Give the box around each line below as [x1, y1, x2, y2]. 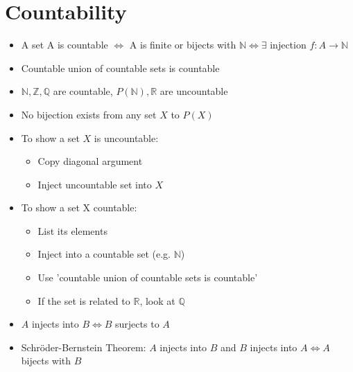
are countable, [53, 84, 113, 98]
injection [270, 37, 307, 52]
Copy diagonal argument [37, 154, 143, 168]
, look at [139, 293, 175, 308]
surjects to [115, 317, 160, 331]
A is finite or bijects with [129, 37, 236, 52]
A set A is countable [21, 37, 108, 52]
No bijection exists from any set [21, 107, 157, 121]
